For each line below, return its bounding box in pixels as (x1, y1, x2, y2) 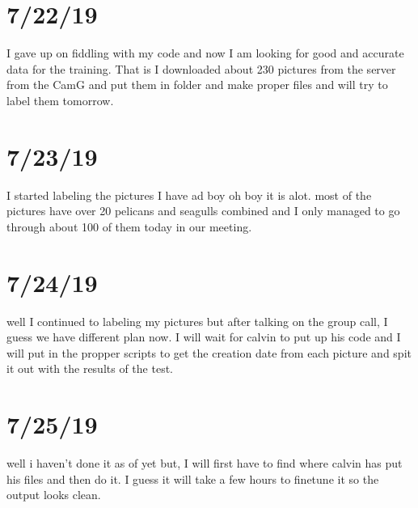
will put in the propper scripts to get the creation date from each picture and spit (6, 344, 412, 361)
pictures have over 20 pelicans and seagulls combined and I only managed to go (6, 202, 400, 219)
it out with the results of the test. (6, 360, 173, 377)
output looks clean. (6, 486, 101, 503)
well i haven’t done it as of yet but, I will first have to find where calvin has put (6, 455, 403, 472)
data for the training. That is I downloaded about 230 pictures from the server (6, 60, 396, 77)
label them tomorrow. (6, 91, 114, 108)
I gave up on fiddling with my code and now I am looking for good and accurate (6, 44, 404, 61)
